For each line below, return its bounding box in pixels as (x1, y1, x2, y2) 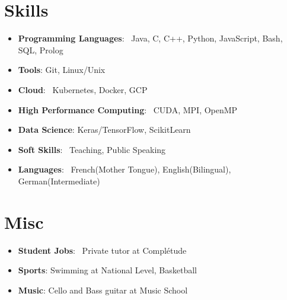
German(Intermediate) (18, 174, 100, 187)
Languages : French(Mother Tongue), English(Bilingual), (18, 163, 231, 175)
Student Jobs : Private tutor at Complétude (18, 244, 187, 256)
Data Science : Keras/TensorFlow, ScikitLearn (18, 123, 191, 136)
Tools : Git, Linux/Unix (18, 63, 106, 76)
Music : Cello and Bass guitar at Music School (18, 283, 188, 296)
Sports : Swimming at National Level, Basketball (18, 264, 197, 276)
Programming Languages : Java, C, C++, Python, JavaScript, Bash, (18, 32, 283, 44)
